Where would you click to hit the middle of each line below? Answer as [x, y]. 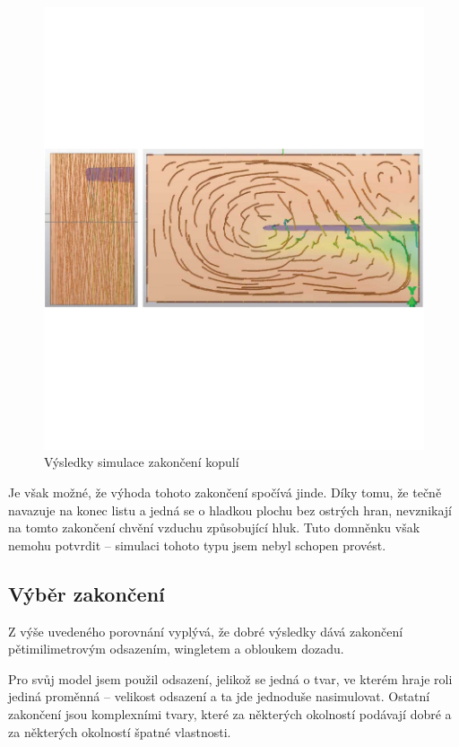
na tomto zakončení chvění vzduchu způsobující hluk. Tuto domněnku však [214, 527]
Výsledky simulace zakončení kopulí [142, 462]
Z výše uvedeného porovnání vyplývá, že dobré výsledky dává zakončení [206, 631]
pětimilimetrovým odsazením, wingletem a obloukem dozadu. [176, 649]
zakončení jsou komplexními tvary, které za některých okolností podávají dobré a [230, 713]
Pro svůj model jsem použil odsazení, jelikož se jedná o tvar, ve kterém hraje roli [230, 678]
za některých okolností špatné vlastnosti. [120, 731]
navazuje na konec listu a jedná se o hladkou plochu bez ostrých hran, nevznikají [230, 510]
